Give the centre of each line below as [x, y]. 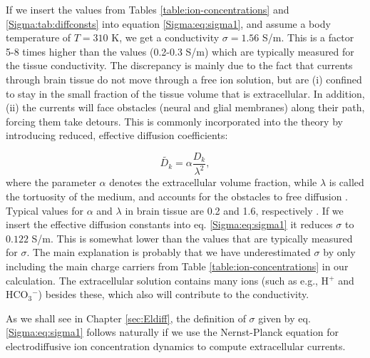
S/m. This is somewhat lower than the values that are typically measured [192, 238]
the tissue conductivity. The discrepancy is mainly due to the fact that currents [179, 65]
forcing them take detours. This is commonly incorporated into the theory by [174, 121]
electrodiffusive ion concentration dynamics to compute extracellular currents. [176, 346]
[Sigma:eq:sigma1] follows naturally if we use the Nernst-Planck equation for [172, 332]
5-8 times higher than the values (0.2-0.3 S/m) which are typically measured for [180, 51]
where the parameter [51, 182]
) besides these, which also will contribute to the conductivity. [174, 294]
